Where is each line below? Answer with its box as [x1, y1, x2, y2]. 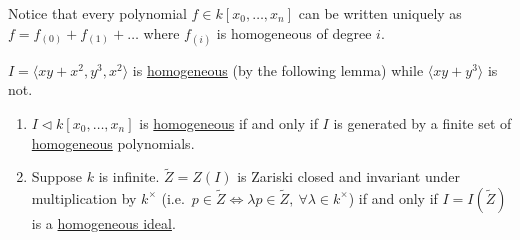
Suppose [31, 166, 83, 187]
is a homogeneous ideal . [31, 212, 176, 233]
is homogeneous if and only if [139, 112, 318, 133]
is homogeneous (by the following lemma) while [132, 59, 424, 80]
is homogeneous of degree [216, 22, 372, 43]
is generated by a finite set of [333, 112, 512, 133]
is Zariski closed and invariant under [237, 166, 461, 187]
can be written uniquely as [298, 3, 462, 23]
